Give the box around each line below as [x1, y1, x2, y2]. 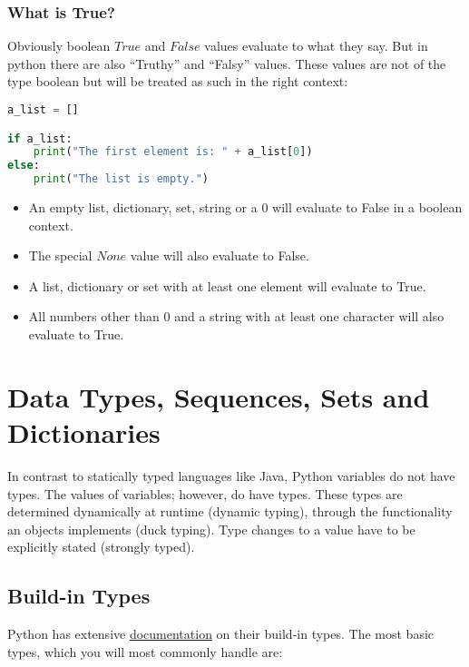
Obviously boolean [7, 36, 111, 55]
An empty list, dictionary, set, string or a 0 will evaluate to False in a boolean [28, 198, 463, 217]
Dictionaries [7, 413, 161, 450]
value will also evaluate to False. [130, 246, 309, 265]
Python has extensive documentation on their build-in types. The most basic [7, 624, 435, 643]
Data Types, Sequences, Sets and [7, 378, 430, 415]
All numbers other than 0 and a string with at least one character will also [28, 307, 445, 326]
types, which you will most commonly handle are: [7, 642, 283, 661]
